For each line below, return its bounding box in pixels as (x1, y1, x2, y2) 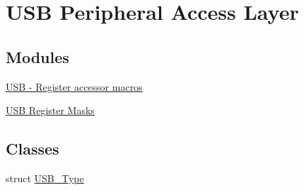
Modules (6, 45, 69, 67)
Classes (6, 138, 59, 160)
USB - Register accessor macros (6, 79, 143, 94)
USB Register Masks (6, 103, 95, 118)
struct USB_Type (6, 170, 84, 185)
